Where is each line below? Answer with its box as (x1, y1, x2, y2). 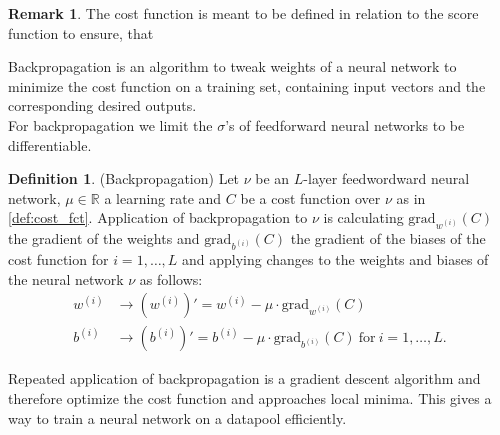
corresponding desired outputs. (8, 95, 197, 116)
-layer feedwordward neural (303, 168, 470, 189)
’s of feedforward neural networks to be (225, 114, 465, 135)
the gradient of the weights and (8, 228, 200, 249)
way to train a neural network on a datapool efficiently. (8, 407, 347, 428)
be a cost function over (240, 187, 381, 208)
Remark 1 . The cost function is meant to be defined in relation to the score (8, 3, 479, 23)
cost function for (8, 249, 109, 270)
